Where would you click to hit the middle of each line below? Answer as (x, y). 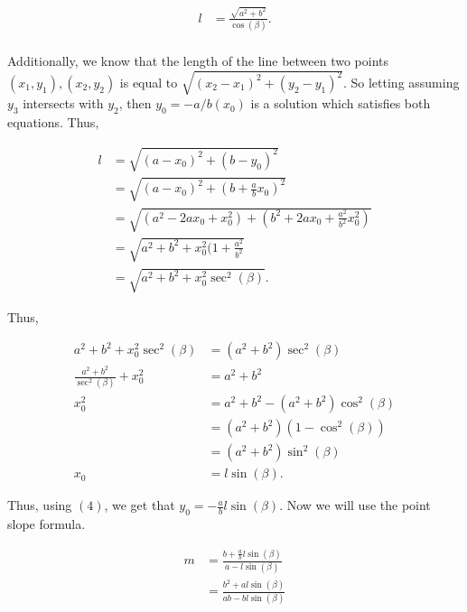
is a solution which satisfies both (341, 103)
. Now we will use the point (355, 505)
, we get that (140, 505)
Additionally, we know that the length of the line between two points (198, 61)
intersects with (63, 103)
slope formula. (47, 524)
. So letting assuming (401, 82)
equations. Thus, (53, 122)
